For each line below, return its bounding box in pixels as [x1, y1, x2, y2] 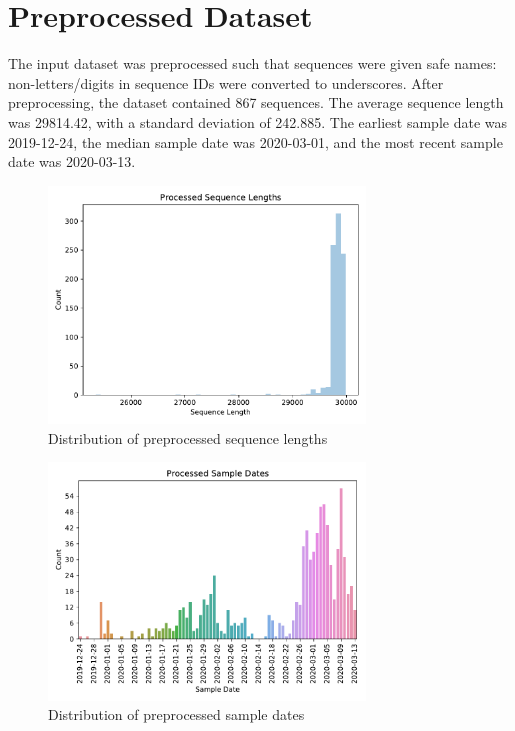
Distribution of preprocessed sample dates [48, 704, 305, 725]
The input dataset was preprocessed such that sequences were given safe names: [8, 53, 497, 74]
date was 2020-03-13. [8, 151, 136, 172]
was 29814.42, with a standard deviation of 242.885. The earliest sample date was [8, 111, 507, 132]
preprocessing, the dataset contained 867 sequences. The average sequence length [8, 92, 504, 113]
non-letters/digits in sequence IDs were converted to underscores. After [8, 72, 444, 93]
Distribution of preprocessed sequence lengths [48, 427, 328, 448]
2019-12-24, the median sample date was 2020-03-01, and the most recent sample [8, 131, 503, 152]
